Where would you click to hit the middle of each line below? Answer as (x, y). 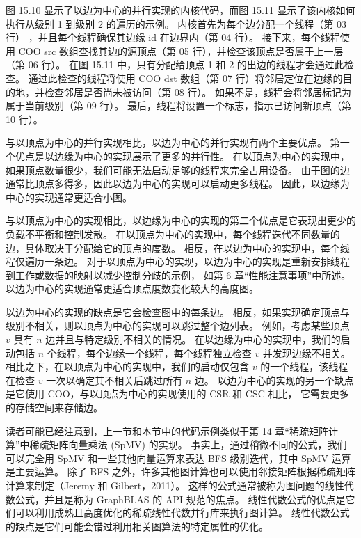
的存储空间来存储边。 (54, 408)
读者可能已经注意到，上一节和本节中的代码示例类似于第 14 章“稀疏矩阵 (167, 430)
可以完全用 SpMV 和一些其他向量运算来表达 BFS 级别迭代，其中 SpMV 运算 (178, 458)
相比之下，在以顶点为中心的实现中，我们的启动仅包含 (127, 366)
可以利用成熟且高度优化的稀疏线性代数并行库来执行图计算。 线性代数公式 (182, 513)
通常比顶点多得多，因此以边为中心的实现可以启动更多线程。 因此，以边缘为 (178, 183)
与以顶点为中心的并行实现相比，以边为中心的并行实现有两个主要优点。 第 (173, 142)
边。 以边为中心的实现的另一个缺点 (274, 380)
